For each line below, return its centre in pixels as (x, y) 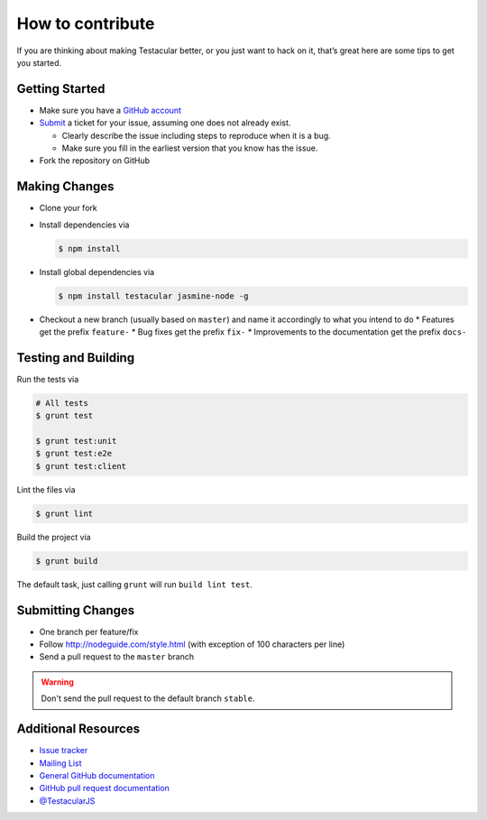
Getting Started (61, 89)
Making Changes (65, 186)
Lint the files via (46, 489)
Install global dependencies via (97, 272)
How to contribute (86, 23)
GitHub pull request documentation (105, 788)
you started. (39, 62)
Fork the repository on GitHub (95, 161)
